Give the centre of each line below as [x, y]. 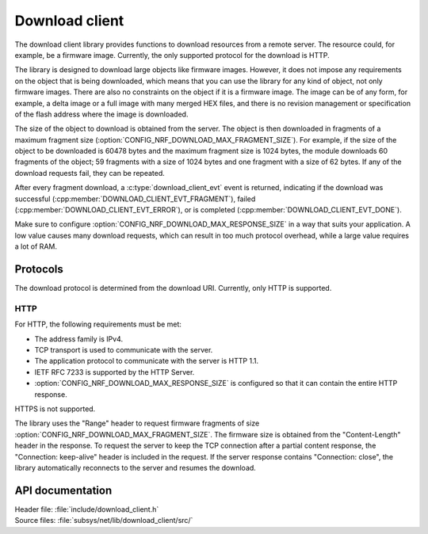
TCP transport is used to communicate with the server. [124, 350]
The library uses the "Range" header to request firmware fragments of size [137, 423]
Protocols [39, 269]
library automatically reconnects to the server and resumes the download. [136, 467]
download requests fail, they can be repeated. [90, 173]
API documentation [63, 490]
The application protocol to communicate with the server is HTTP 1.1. [147, 361]
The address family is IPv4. [78, 339]
